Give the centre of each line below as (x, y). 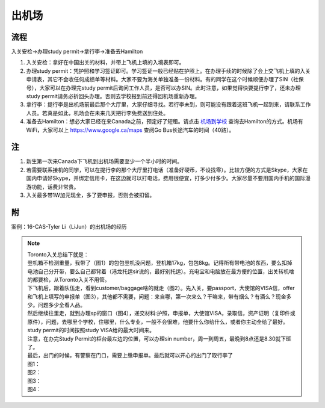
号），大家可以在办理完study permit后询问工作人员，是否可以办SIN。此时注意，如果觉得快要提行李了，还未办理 (163, 88)
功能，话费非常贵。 (55, 187)
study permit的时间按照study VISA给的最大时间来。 (91, 330)
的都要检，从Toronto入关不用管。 (69, 279)
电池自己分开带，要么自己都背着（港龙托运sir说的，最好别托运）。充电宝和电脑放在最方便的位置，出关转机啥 (161, 271)
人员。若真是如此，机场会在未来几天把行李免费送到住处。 (97, 113)
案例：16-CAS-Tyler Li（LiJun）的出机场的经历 (69, 226)
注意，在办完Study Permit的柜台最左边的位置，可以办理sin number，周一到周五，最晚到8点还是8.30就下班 (159, 338)
